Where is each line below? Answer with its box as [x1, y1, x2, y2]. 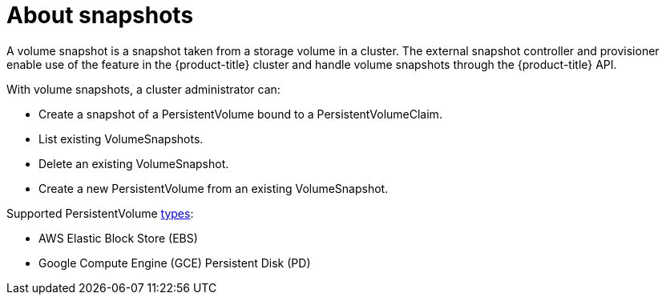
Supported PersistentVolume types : [6, 206, 194, 220]
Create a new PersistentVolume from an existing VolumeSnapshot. [38, 181, 389, 195]
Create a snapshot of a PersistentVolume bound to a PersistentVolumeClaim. [38, 106, 442, 121]
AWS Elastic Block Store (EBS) [38, 231, 198, 245]
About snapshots [6, 2, 194, 29]
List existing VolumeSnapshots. [38, 131, 204, 146]
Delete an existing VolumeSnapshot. [38, 156, 229, 171]
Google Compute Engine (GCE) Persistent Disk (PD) [38, 255, 311, 270]
